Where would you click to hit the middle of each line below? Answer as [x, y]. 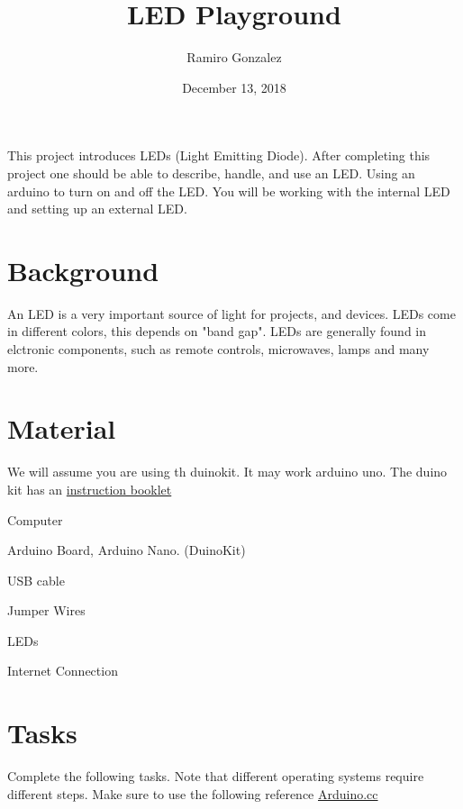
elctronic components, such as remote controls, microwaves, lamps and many [218, 349]
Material [62, 428]
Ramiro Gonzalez [234, 57]
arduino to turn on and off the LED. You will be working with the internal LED [229, 191]
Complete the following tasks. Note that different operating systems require [216, 776]
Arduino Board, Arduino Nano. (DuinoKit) [127, 550]
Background [83, 270]
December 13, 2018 [234, 87]
